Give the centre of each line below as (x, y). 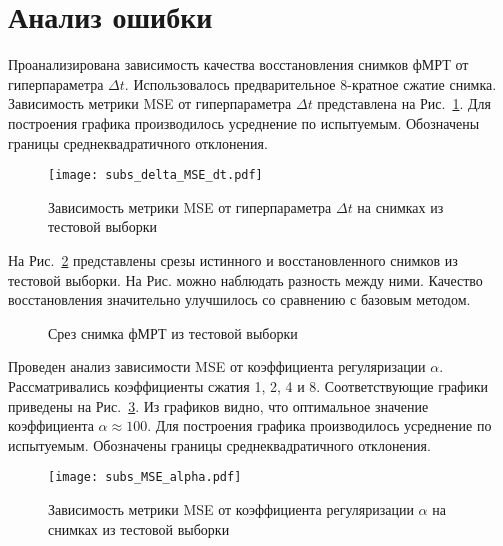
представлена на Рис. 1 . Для (404, 103)
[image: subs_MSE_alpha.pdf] (145, 477)
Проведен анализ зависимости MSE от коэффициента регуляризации (217, 366)
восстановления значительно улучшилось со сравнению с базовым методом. (239, 299)
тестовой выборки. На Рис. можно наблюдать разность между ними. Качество (245, 279)
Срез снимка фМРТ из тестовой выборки (173, 332)
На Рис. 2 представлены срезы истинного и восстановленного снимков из (233, 259)
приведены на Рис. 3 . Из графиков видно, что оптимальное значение (218, 405)
